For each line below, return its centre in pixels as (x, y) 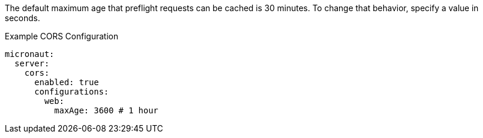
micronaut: (30, 54)
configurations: (72, 92)
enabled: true (67, 82)
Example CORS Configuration (62, 36)
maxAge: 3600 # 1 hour (106, 110)
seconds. (23, 18)
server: (32, 63)
